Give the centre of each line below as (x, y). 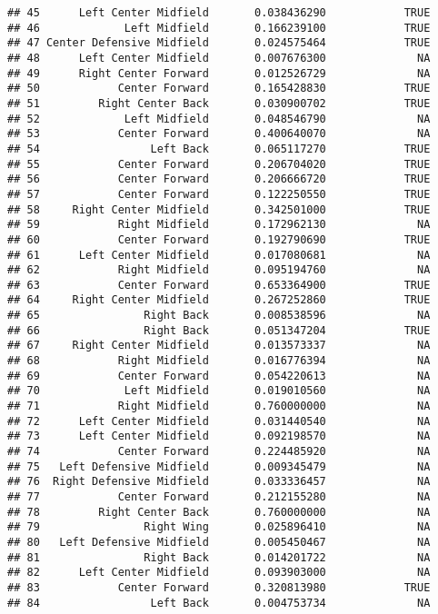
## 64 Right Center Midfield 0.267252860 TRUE (219, 300)
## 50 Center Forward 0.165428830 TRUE (219, 89)
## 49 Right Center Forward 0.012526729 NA (219, 73)
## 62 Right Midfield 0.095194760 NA (219, 270)
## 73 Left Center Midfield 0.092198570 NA (219, 436)
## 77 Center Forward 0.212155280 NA (219, 497)
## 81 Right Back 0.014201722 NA (219, 557)
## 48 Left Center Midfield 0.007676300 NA (219, 58)
